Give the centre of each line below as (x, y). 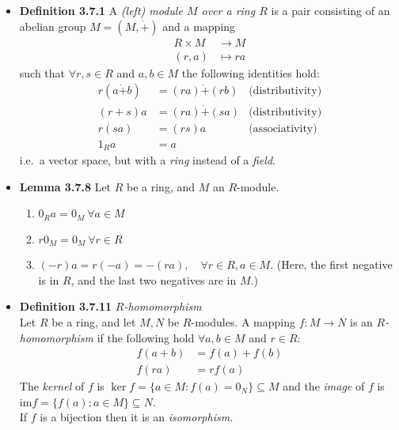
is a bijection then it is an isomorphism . (137, 417)
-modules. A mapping (243, 321)
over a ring (228, 10)
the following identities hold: (251, 72)
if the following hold (146, 337)
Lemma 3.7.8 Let (65, 186)
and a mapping (199, 26)
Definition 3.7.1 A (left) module (101, 10)
